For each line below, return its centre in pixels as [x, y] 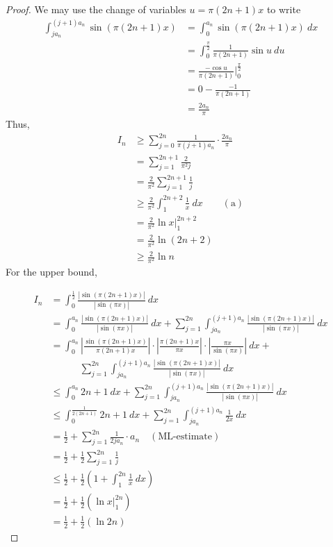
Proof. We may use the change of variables [96, 9]
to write [284, 9]
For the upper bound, [51, 272]
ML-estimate [185, 437]
